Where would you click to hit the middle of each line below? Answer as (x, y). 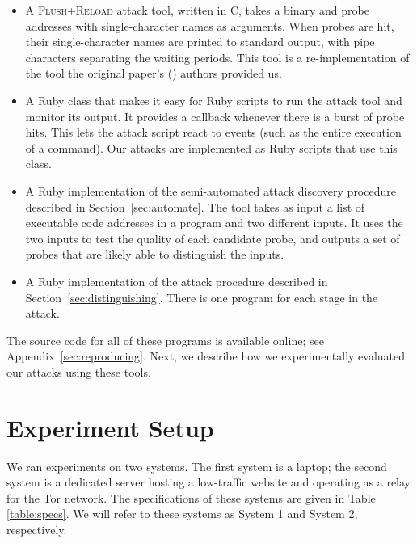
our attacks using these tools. (79, 371)
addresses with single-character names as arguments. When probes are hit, (210, 25)
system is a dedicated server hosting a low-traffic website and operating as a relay (208, 482)
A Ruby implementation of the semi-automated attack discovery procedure (211, 190)
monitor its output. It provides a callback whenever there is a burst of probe (215, 116)
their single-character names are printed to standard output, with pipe (200, 42)
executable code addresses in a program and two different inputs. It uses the (214, 223)
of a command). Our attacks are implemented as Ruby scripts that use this (211, 147)
